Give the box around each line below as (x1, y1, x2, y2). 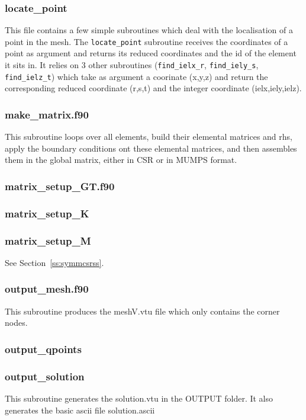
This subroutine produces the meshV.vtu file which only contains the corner (5, 304, 280, 317)
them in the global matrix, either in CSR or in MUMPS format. (5, 153, 237, 166)
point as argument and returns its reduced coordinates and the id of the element (5, 47, 297, 59)
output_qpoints (5, 341, 82, 356)
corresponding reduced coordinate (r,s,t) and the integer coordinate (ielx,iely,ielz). (5, 82, 302, 94)
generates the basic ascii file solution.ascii (5, 403, 155, 416)
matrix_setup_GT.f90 (5, 178, 115, 193)
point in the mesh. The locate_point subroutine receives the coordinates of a (5, 35, 288, 47)
